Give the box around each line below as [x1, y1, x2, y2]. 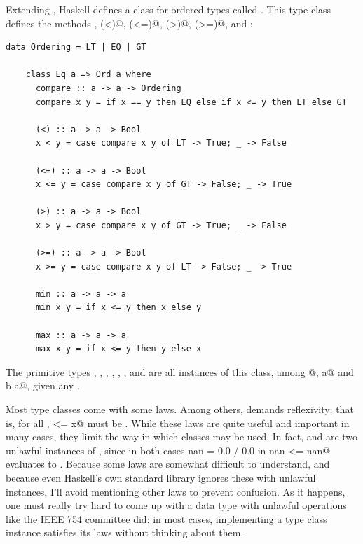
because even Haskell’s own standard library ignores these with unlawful [6, 470, 316, 484]
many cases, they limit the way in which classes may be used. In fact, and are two [6, 429, 358, 444]
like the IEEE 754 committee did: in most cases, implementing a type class [6, 511, 327, 526]
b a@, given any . [6, 378, 80, 393]
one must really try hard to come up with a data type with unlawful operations [6, 498, 347, 512]
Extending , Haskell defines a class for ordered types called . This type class [6, 2, 331, 16]
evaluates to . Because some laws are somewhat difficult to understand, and [6, 456, 330, 471]
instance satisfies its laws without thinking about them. [6, 525, 244, 540]
